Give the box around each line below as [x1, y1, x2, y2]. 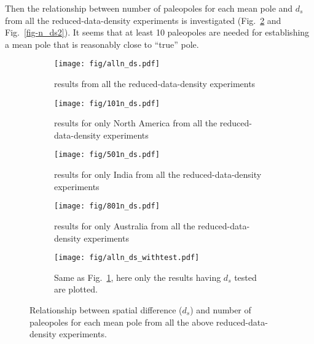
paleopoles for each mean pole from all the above [29, 315, 214, 328]
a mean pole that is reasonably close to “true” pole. [5, 37, 199, 50]
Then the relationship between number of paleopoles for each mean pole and [5, 2, 293, 14]
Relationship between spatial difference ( [29, 304, 183, 316]
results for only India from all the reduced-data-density [54, 168, 262, 181]
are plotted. [54, 283, 98, 296]
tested [234, 270, 257, 283]
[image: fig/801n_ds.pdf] [54, 202, 160, 211]
